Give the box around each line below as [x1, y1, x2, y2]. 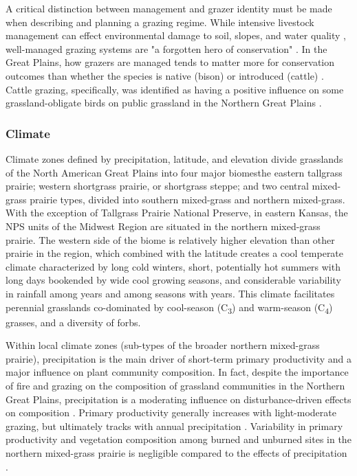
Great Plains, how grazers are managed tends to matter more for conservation [6, 55, 335, 69]
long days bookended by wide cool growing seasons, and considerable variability [6, 273, 341, 287]
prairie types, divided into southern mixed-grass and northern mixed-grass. [30, 192, 345, 206]
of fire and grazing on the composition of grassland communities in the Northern [6, 378, 345, 392]
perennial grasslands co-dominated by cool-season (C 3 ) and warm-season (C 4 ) [6, 299, 333, 316]
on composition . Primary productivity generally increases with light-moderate [6, 405, 336, 420]
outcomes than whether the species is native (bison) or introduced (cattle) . [6, 68, 324, 82]
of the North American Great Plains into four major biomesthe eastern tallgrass [6, 165, 343, 179]
